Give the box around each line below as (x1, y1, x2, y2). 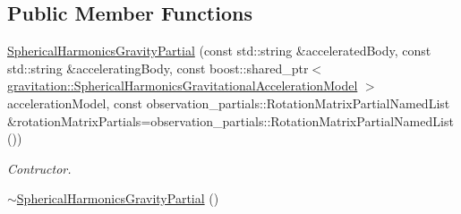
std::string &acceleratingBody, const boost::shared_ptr (7, 58, 309, 77)
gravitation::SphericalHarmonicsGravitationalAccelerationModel (7, 76, 358, 95)
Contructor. (7, 158, 72, 177)
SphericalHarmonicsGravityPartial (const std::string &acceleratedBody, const (7, 41, 431, 60)
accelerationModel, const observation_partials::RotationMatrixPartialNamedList (7, 93, 450, 112)
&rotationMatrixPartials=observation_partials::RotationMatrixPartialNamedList (7, 111, 454, 130)
